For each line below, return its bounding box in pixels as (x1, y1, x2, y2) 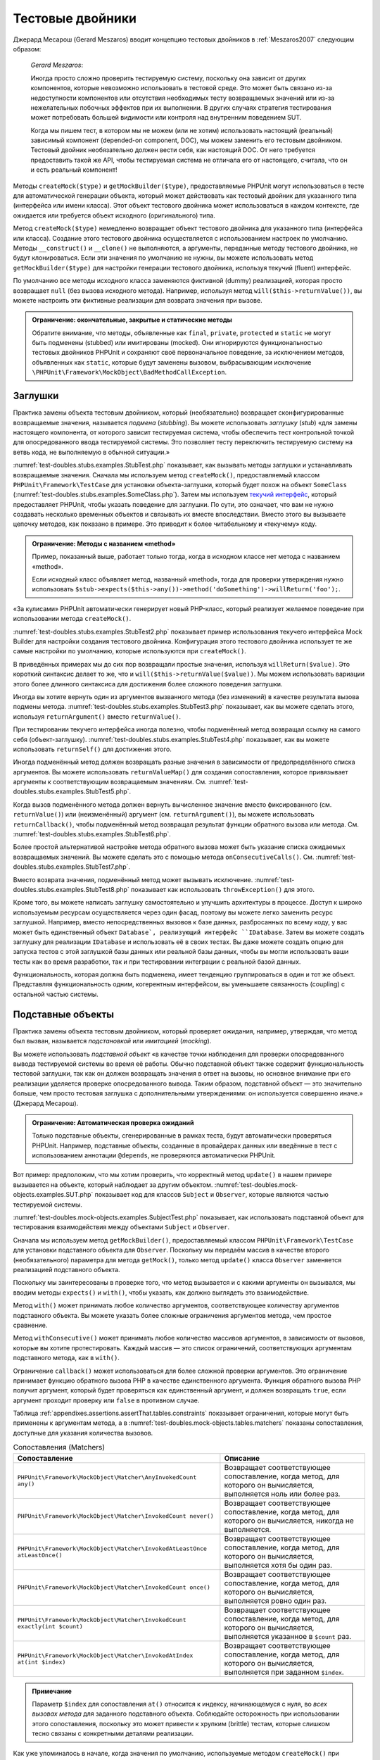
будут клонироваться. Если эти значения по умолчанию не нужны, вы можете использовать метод (13, 253, 314, 262)
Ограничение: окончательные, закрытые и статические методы (32, 315, 232, 324)
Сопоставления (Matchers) (13, 1442, 106, 1452)
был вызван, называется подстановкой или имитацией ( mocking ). (13, 1037, 212, 1045)
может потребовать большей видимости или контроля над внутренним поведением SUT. (30, 113, 302, 122)
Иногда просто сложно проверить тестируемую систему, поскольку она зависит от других (30, 74, 306, 82)
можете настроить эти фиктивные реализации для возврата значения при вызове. (13, 296, 263, 304)
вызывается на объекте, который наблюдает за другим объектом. (13, 1180, 213, 1189)
